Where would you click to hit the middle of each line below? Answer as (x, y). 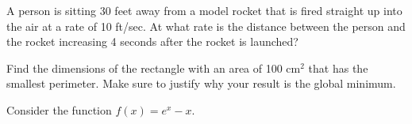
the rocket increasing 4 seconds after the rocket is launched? (152, 41)
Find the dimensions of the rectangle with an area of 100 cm (154, 68)
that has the (338, 68)
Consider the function (59, 109)
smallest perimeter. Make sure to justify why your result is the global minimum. (201, 83)
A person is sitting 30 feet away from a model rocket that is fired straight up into (204, 10)
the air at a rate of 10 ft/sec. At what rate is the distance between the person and (206, 26)
